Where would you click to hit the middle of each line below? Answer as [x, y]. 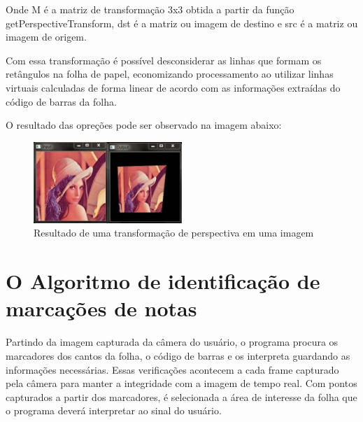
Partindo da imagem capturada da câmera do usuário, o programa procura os [172, 342]
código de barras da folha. [61, 101]
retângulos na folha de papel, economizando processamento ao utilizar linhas [170, 74]
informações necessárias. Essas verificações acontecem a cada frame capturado [172, 369]
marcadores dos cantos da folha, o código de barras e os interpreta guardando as [178, 355]
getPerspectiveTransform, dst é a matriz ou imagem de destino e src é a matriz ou [182, 23]
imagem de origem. [46, 37]
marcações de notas [101, 308]
